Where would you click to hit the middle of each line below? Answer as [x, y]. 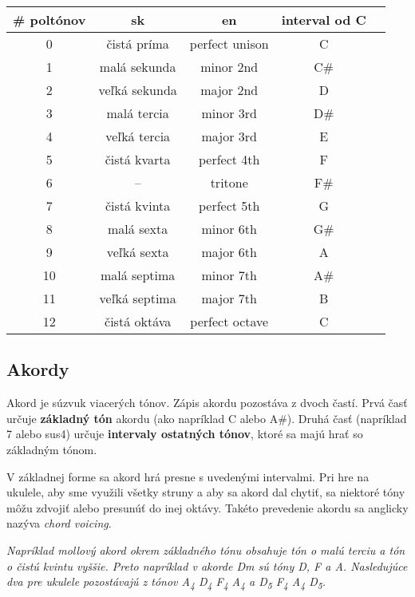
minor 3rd [229, 113]
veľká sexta [138, 252]
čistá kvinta [138, 206]
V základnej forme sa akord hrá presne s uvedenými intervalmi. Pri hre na [188, 476]
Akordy [38, 369]
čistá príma [138, 43]
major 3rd [229, 136]
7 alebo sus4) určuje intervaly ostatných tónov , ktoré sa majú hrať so [185, 434]
